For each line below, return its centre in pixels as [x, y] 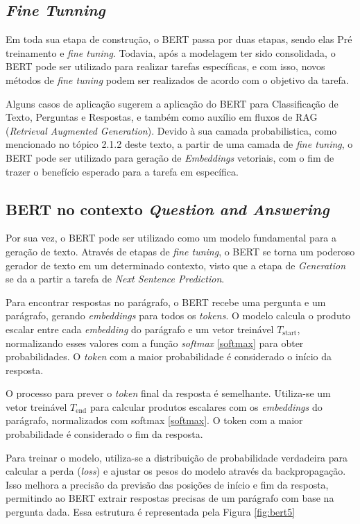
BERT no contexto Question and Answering [168, 209]
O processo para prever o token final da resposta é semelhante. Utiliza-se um [168, 393]
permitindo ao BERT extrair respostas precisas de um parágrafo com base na [170, 498]
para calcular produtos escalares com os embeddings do [206, 406]
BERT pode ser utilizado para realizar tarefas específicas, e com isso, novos [165, 66]
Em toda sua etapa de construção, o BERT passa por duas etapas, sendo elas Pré [179, 39]
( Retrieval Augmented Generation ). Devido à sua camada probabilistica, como [171, 130]
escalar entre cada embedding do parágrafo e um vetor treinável [140, 329]
